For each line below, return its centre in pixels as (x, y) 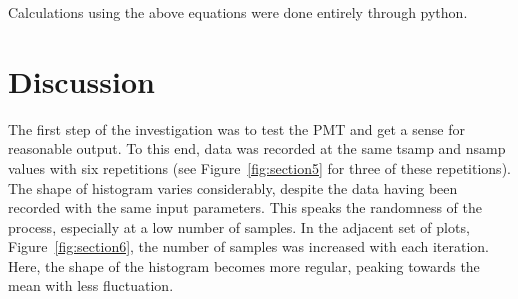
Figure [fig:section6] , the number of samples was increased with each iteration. (249, 246)
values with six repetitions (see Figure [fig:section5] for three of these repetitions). (259, 167)
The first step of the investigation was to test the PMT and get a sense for (236, 128)
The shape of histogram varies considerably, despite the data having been (233, 187)
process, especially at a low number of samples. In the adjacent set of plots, (239, 226)
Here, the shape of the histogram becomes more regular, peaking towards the (244, 265)
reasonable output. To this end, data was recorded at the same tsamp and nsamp (257, 148)
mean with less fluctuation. (91, 285)
